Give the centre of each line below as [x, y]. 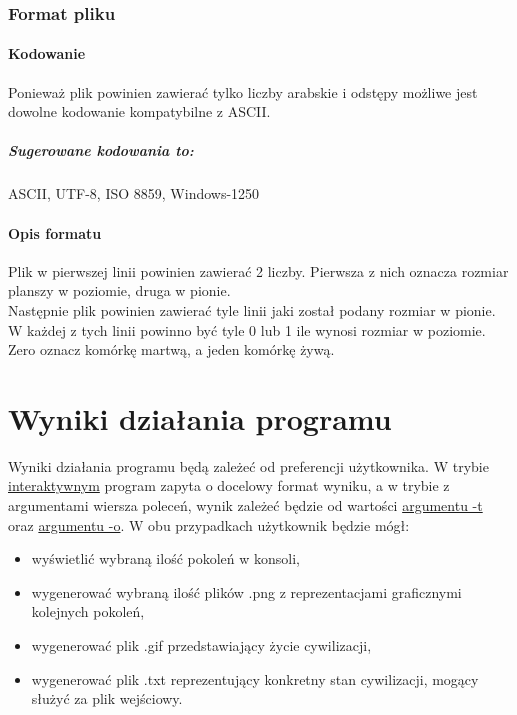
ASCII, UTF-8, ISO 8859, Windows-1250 [134, 193]
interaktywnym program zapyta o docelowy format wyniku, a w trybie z [229, 485]
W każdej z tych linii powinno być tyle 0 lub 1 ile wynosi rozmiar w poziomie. [247, 329]
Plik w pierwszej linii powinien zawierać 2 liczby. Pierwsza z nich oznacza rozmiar [258, 270]
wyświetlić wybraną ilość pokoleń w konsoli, [166, 558]
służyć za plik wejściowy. [107, 698]
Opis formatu [55, 232]
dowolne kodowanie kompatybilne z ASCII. [139, 111]
